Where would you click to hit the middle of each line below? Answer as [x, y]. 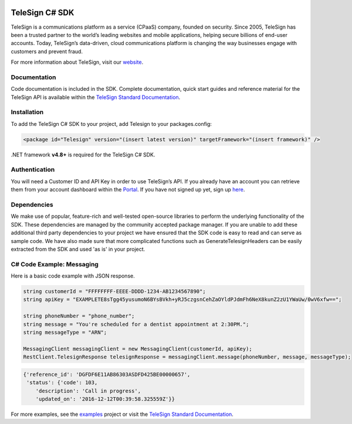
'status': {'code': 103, [62, 383]
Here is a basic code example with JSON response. [73, 276]
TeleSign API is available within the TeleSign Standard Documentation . [96, 97]
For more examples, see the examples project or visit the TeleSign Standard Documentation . [122, 414]
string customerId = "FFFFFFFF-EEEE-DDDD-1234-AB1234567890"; [114, 292]
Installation [27, 112]
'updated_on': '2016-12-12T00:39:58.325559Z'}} [105, 399]
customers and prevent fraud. [47, 51]
